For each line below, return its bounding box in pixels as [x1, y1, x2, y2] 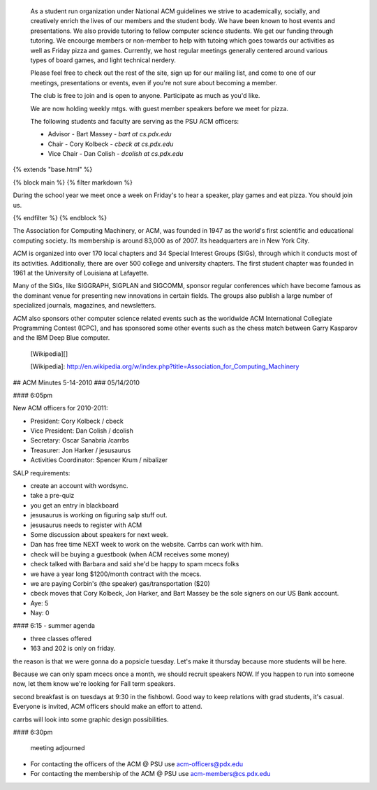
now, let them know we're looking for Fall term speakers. [13, 680, 176, 688]
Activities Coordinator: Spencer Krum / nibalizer [30, 456, 168, 464]
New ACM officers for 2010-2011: [13, 404, 108, 412]
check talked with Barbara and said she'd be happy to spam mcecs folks [30, 560, 239, 568]
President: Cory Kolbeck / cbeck [30, 417, 124, 425]
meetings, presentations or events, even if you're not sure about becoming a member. [30, 78, 277, 87]
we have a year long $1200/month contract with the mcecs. [30, 570, 202, 578]
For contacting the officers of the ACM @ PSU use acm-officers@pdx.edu [30, 759, 244, 768]
